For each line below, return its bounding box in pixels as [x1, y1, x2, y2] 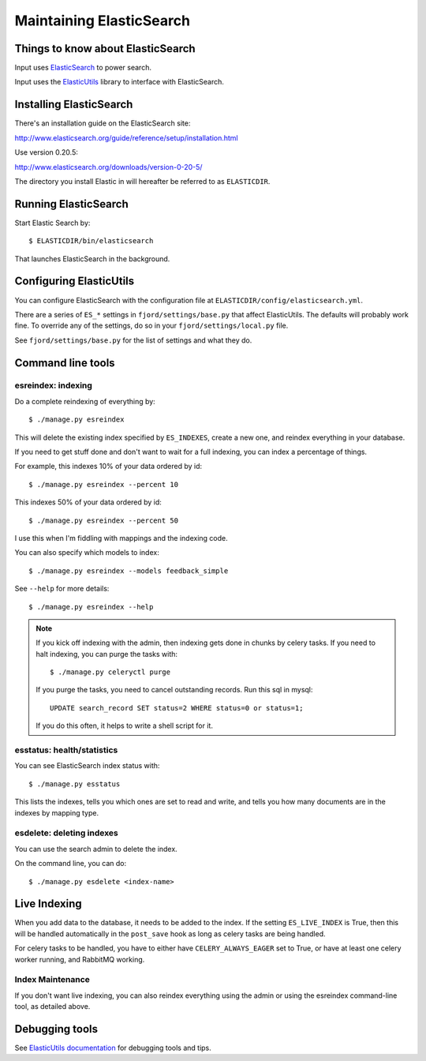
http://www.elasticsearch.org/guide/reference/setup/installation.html [14, 133, 238, 142]
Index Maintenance [14, 974, 91, 985]
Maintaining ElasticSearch [14, 12, 191, 29]
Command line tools [14, 356, 115, 369]
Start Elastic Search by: [14, 218, 91, 227]
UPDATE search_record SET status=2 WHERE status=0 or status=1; [50, 703, 304, 712]
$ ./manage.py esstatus [28, 779, 121, 789]
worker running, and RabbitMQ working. [14, 954, 145, 964]
